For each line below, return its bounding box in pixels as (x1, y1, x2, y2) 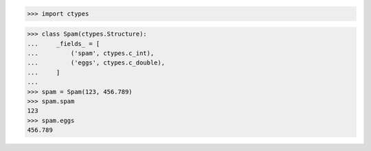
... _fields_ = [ (27, 40, 100, 47)
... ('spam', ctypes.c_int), (27, 49, 155, 57)
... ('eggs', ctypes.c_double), (27, 59, 165, 67)
